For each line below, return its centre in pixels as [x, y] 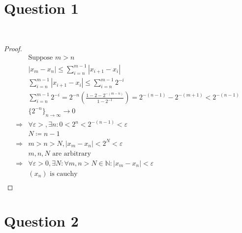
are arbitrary [72, 153]
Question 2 [41, 220]
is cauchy [64, 174]
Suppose [41, 58]
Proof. [13, 48]
